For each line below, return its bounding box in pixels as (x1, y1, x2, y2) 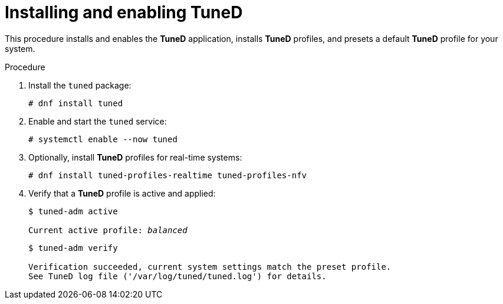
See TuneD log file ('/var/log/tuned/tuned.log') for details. (28, 271, 327, 281)
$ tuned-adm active (28, 206, 118, 216)
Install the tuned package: (28, 80, 131, 90)
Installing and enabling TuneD (5, 2, 243, 22)
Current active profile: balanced (28, 225, 188, 235)
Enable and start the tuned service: (28, 116, 167, 126)
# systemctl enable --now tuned (28, 134, 177, 144)
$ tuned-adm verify (28, 243, 118, 253)
